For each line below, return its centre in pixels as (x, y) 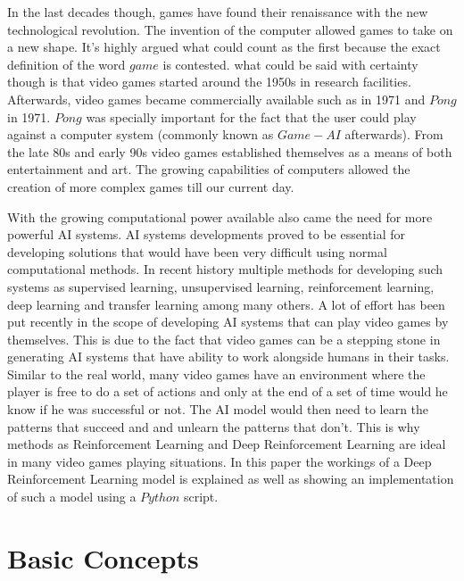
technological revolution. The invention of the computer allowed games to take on (230, 29)
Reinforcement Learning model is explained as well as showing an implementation (231, 479)
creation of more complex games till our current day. (151, 186)
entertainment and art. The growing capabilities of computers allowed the (209, 169)
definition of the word (66, 64)
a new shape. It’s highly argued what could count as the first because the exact (224, 47)
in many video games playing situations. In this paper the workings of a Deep (220, 461)
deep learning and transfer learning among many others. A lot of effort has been (226, 304)
